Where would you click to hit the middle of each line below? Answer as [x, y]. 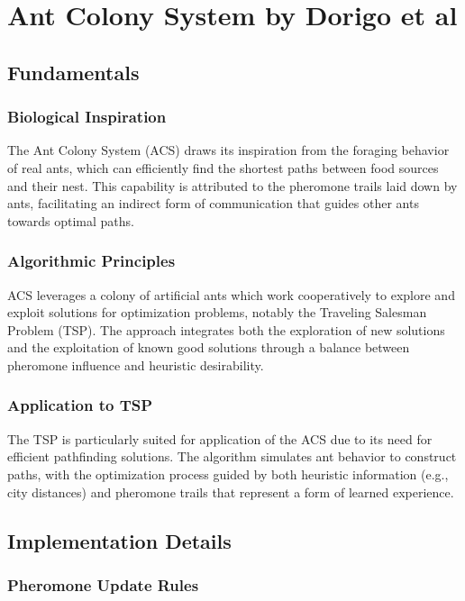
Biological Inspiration [87, 117]
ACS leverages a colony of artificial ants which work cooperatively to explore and [231, 294]
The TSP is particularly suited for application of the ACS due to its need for [220, 438]
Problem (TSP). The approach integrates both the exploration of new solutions [226, 329]
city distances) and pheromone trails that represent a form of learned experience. [231, 492]
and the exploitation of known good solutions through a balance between [209, 347]
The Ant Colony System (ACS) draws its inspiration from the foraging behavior [228, 150]
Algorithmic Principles [91, 261]
